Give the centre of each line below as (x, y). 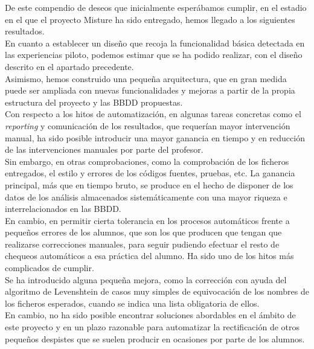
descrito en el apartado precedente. (69, 66)
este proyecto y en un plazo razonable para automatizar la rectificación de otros (152, 327)
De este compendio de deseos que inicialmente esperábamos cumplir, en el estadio (156, 7)
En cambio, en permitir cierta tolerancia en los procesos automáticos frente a (147, 220)
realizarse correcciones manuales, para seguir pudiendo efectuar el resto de (142, 244)
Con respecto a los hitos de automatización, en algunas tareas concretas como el (153, 114)
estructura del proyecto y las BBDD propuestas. (94, 102)
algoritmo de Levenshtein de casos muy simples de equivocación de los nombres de (157, 291)
